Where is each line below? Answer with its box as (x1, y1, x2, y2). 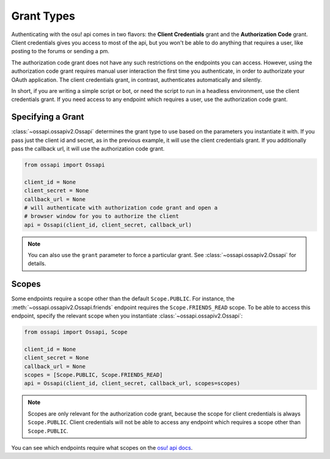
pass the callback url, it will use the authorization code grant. (11, 144, 165, 152)
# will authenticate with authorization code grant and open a (24, 204, 218, 211)
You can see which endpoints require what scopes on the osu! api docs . (11, 444, 193, 452)
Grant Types (11, 9, 76, 23)
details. (28, 260, 46, 267)
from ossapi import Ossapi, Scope (24, 329, 128, 336)
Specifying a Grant (11, 112, 84, 122)
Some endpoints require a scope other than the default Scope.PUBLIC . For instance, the (11, 295, 235, 302)
